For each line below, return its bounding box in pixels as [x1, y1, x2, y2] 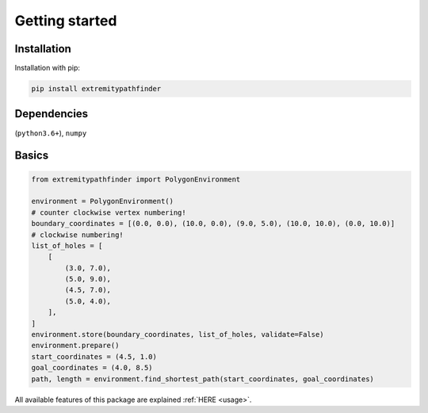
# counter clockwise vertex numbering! [31, 208, 186, 217]
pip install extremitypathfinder [31, 84, 162, 94]
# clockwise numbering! [31, 230, 124, 239]
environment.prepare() [31, 341, 120, 350]
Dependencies [14, 107, 89, 120]
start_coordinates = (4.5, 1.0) [31, 352, 158, 361]
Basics [14, 149, 49, 163]
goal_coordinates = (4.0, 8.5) [31, 363, 154, 373]
